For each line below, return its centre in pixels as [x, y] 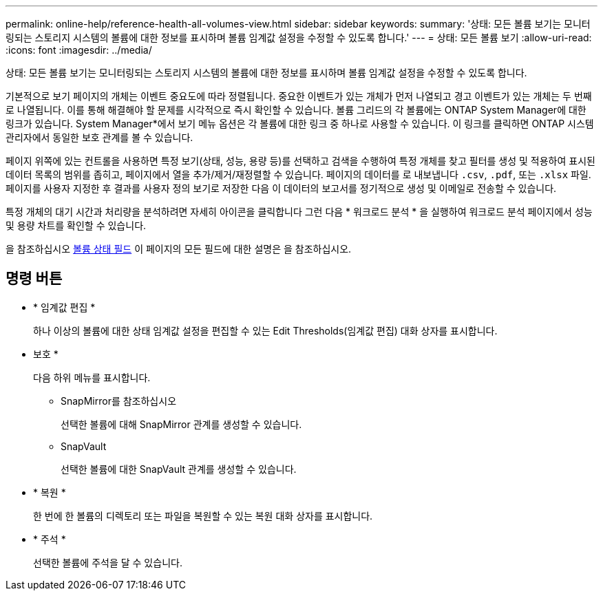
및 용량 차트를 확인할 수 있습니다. [76, 225]
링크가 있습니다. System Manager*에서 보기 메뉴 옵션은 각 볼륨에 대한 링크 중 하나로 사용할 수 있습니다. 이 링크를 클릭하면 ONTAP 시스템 [300, 124]
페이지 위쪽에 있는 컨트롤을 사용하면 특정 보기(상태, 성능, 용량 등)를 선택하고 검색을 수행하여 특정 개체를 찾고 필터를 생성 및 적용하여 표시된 [300, 161]
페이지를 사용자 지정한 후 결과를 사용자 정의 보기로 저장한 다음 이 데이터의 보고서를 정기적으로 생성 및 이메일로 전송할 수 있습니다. [281, 188]
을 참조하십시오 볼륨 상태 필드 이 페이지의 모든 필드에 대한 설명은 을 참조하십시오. [179, 249]
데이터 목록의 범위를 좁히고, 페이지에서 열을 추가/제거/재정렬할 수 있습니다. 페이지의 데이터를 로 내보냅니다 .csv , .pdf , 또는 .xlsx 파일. [298, 174]
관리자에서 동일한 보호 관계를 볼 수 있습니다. [99, 137]
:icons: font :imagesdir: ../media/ [79, 50]
